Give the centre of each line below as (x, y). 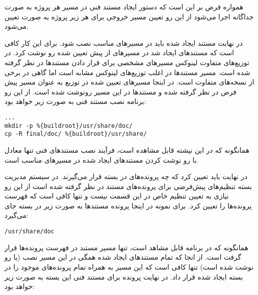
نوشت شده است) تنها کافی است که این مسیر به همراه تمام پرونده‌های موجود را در (129, 266)
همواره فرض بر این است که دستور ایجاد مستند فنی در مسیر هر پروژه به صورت (124, 6)
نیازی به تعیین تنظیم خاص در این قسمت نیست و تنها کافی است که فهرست (117, 196)
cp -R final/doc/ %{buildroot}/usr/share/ (76, 134)
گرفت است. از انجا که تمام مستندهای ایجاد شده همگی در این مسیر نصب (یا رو (123, 257)
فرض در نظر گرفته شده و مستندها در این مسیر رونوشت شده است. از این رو (121, 91)
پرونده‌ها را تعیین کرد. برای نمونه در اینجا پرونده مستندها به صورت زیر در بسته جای (128, 205)
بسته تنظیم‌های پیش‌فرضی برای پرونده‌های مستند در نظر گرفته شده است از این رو (128, 186)
